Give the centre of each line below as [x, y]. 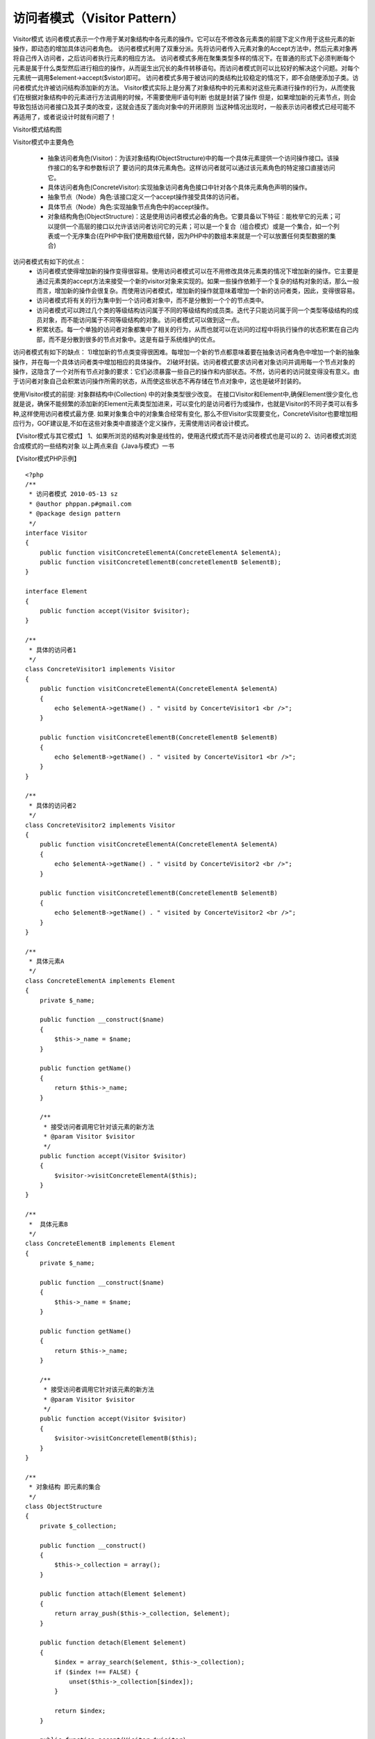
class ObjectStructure [64, 1506]
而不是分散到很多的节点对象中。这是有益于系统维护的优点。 [133, 339]
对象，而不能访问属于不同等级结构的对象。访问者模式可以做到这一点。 [142, 320]
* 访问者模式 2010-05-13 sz [73, 494]
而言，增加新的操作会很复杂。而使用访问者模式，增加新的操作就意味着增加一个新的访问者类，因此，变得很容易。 [198, 290]
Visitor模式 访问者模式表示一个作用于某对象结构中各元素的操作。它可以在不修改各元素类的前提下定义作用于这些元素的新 [184, 39]
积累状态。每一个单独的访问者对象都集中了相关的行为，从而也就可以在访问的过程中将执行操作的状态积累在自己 [194, 330]
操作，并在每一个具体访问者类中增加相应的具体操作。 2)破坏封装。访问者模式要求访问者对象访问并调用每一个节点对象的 [184, 362]
